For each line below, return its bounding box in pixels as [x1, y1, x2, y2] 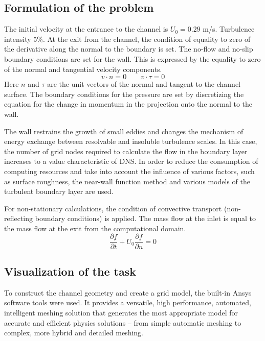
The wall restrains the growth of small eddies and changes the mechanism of [4, 126, 244, 136]
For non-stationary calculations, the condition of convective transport [4, 203, 222, 213]
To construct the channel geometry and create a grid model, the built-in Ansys [4, 287, 252, 298]
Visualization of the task [4, 263, 136, 279]
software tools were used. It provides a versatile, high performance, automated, [4, 297, 251, 308]
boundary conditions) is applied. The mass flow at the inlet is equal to [35, 213, 256, 224]
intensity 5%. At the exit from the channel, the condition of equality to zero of [4, 33, 251, 44]
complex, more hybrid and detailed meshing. [4, 327, 144, 338]
